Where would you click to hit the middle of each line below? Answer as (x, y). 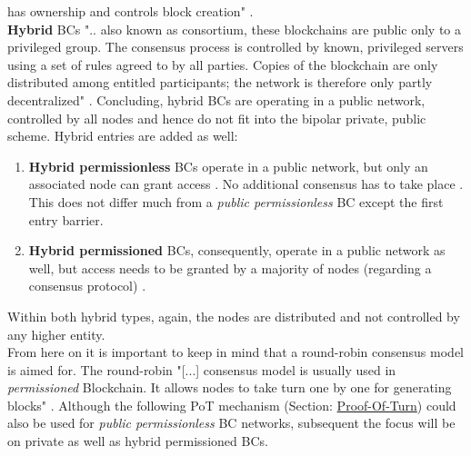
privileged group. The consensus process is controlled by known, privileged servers (235, 47)
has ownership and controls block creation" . (130, 11)
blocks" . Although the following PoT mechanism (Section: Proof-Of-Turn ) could (232, 405)
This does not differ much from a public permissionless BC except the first (236, 201)
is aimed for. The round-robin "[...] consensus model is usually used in (202, 369)
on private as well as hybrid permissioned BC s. (138, 441)
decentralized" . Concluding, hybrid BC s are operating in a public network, (216, 99)
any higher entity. (56, 334)
